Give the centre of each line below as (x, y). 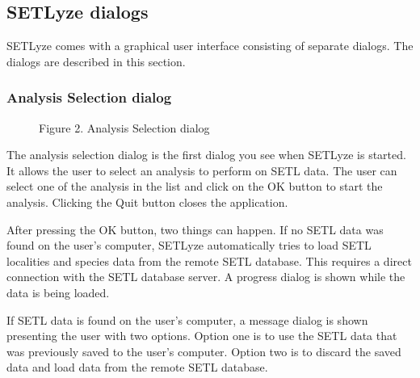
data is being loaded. (58, 292)
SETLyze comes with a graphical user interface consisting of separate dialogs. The (210, 46)
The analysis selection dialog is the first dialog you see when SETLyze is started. (206, 155)
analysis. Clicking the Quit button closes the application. (147, 202)
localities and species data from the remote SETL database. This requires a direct (209, 260)
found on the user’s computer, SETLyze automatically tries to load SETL (189, 245)
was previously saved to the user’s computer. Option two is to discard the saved (204, 351)
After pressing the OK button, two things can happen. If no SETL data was (195, 229)
